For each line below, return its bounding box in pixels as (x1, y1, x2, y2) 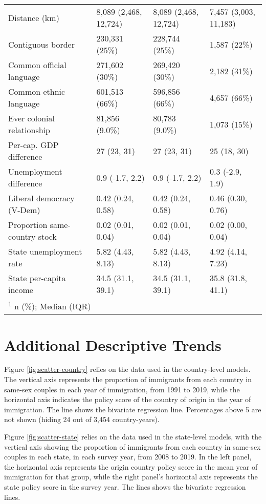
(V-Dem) (8, 204, 40, 216)
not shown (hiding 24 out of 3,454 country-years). (4, 414, 160, 425)
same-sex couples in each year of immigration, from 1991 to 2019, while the (4, 384, 240, 394)
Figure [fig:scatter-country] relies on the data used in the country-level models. (4, 364, 251, 374)
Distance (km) (8, 11, 59, 24)
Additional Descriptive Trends (4, 334, 221, 355)
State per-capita (8, 272, 66, 284)
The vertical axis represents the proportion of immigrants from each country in (4, 374, 252, 385)
